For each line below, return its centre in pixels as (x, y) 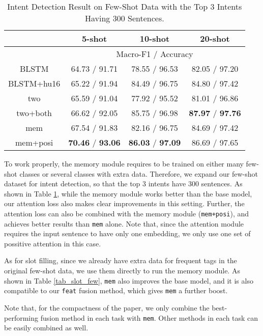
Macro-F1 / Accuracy (155, 54)
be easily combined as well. (46, 328)
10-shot (155, 38)
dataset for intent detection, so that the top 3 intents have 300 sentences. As (123, 184)
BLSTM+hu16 (34, 83)
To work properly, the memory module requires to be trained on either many (124, 163)
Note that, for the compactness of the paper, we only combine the (107, 307)
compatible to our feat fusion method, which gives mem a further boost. (116, 290)
